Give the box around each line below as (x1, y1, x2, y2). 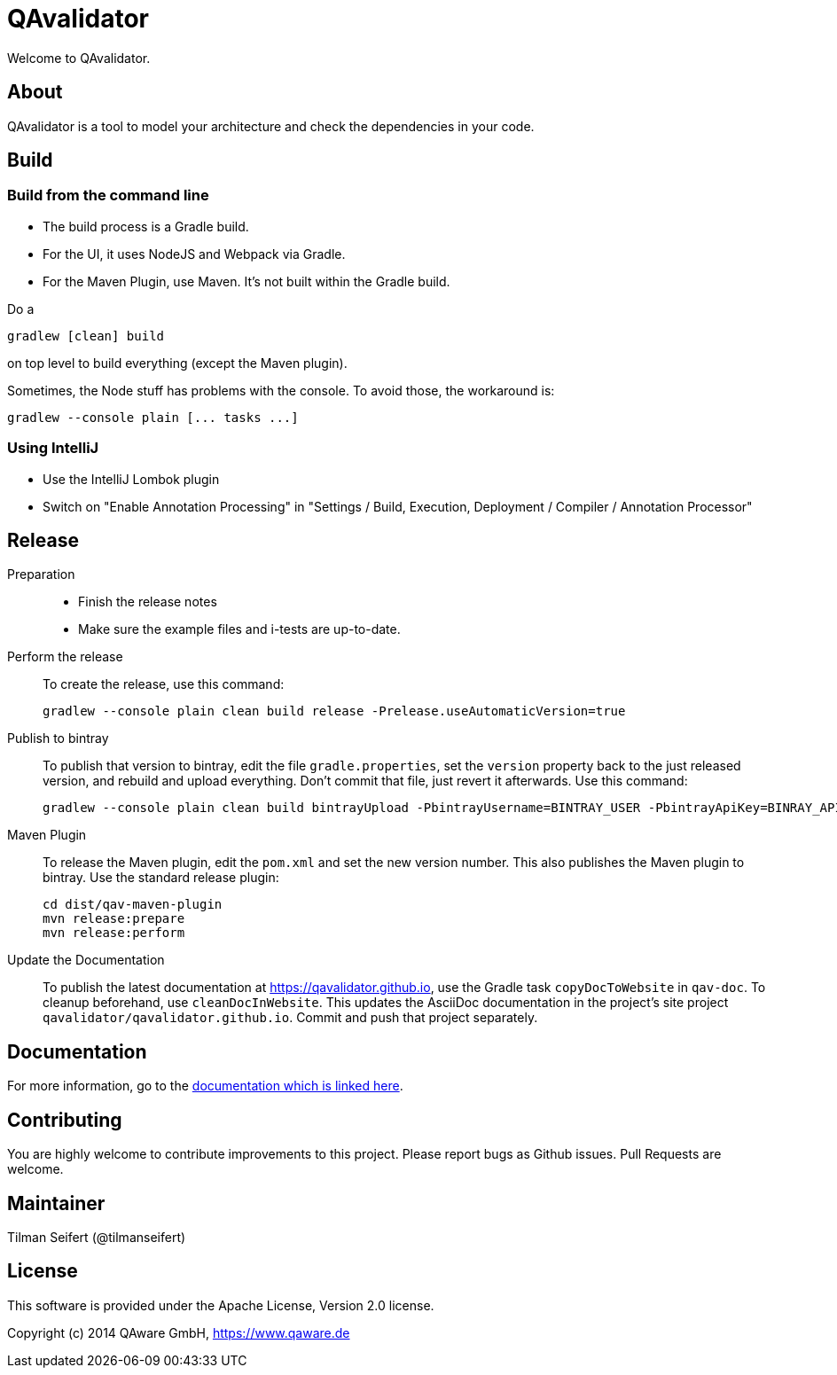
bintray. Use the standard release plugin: (43, 870, 279, 886)
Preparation (7, 566, 75, 582)
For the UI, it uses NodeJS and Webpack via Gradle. (43, 246, 346, 262)
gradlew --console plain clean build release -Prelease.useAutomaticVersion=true (43, 704, 626, 719)
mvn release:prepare (43, 911, 185, 926)
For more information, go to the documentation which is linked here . (7, 1078, 403, 1094)
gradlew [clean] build (7, 328, 165, 343)
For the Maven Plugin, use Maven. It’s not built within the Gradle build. (43, 273, 450, 289)
